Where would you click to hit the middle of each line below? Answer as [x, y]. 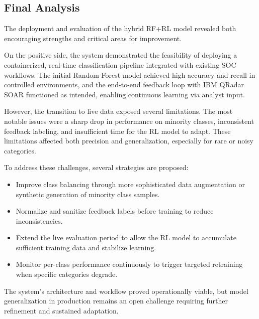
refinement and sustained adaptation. [61, 310]
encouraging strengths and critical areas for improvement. [93, 38]
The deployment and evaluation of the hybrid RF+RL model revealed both [120, 28]
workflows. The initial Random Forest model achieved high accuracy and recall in [130, 74]
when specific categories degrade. [67, 274]
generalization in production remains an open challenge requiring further [116, 301]
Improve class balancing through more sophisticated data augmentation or [130, 184]
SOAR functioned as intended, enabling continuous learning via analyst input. [124, 94]
